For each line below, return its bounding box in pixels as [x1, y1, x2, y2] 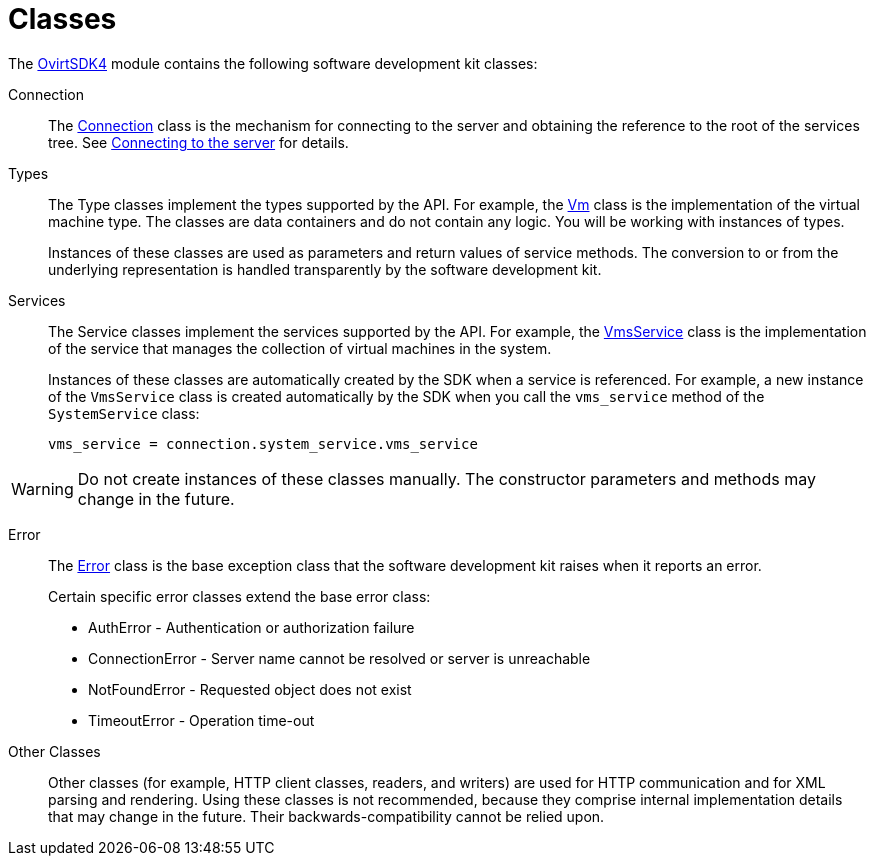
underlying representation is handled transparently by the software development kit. [48, 260, 602, 278]
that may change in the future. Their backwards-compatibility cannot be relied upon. [48, 807, 605, 825]
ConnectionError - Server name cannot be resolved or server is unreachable [88, 649, 591, 667]
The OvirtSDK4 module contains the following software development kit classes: [8, 54, 538, 72]
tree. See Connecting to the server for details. [48, 133, 349, 151]
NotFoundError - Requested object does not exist [88, 680, 412, 698]
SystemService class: [48, 404, 200, 422]
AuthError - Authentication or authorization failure [88, 618, 415, 636]
